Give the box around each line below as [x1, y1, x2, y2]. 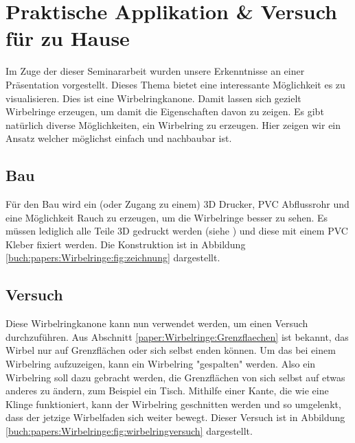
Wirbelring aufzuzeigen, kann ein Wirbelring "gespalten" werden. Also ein [5, 357, 316, 371]
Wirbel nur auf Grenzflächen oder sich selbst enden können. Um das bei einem [5, 343, 336, 357]
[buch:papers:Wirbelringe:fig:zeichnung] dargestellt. [5, 250, 220, 265]
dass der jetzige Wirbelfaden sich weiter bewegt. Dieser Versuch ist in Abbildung [5, 410, 345, 424]
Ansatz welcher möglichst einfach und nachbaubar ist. [5, 131, 232, 145]
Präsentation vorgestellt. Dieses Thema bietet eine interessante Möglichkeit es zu [5, 77, 345, 91]
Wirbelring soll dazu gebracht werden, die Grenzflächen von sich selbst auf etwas [5, 370, 345, 384]
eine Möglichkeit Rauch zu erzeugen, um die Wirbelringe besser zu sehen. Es [5, 210, 328, 224]
